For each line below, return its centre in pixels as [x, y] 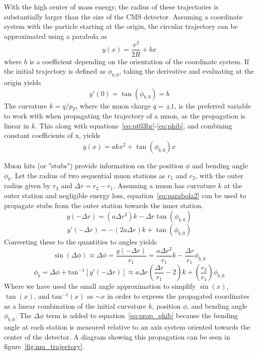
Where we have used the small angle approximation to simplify [100, 286]
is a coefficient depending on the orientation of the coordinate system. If [139, 61]
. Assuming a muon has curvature [164, 185]
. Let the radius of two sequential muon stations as [88, 175]
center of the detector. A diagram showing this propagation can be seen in [117, 336]
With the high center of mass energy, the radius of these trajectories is [111, 6]
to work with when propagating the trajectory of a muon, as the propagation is [125, 116]
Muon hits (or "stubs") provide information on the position [94, 166]
